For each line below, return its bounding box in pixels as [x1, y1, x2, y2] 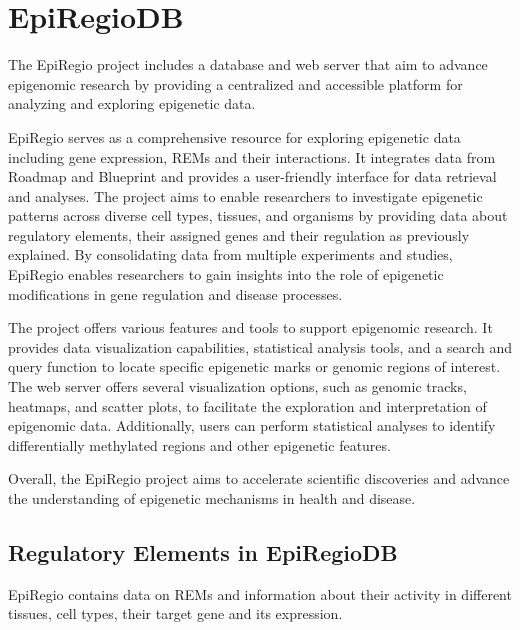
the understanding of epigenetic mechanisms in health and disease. [8, 488, 416, 508]
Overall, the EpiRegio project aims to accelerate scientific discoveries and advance [8, 468, 510, 489]
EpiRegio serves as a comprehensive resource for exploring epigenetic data [8, 126, 461, 147]
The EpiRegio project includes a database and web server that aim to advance [8, 54, 488, 75]
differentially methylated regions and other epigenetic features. [8, 434, 391, 455]
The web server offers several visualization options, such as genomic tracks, [8, 376, 467, 397]
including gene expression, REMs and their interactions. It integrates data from [8, 146, 496, 167]
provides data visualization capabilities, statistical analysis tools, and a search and [8, 336, 513, 357]
